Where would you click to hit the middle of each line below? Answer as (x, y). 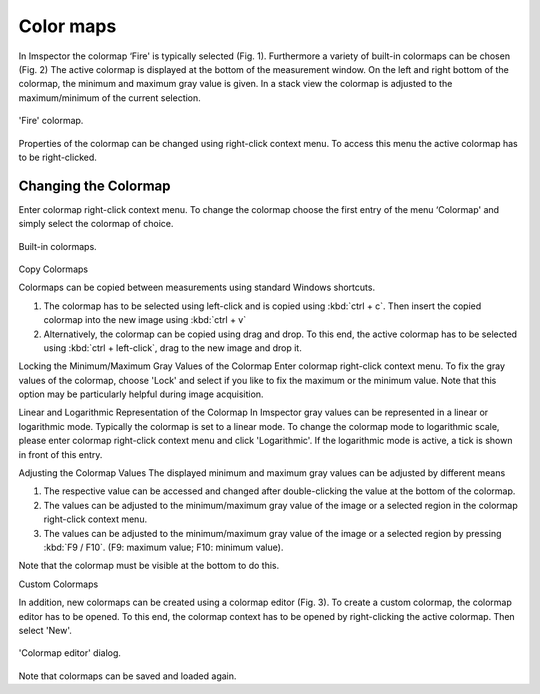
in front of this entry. (60, 454)
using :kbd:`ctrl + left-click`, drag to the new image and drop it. (172, 347)
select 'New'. (45, 630)
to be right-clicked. (57, 157)
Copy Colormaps (53, 269)
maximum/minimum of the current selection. (110, 97)
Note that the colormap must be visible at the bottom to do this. (149, 566)
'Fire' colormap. (51, 121)
